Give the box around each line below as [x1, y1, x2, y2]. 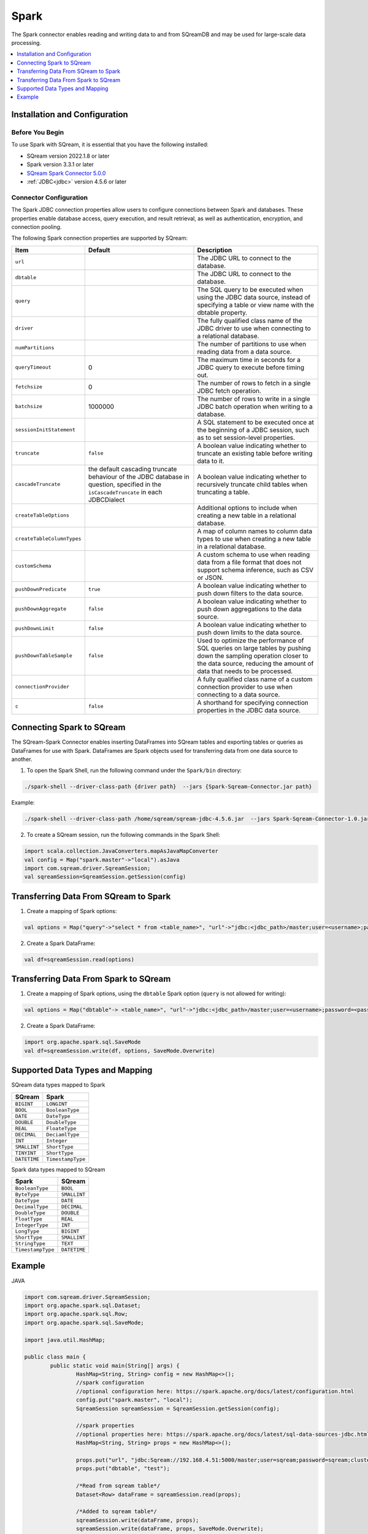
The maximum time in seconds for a [197, 355, 301, 364]
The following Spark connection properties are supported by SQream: [11, 234, 188, 242]
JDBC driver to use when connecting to [197, 324, 311, 333]
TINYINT [15, 1149, 37, 1156]
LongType [15, 1228, 40, 1235]
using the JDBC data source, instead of [197, 293, 311, 301]
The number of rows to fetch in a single [197, 379, 311, 387]
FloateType [46, 1125, 77, 1131]
